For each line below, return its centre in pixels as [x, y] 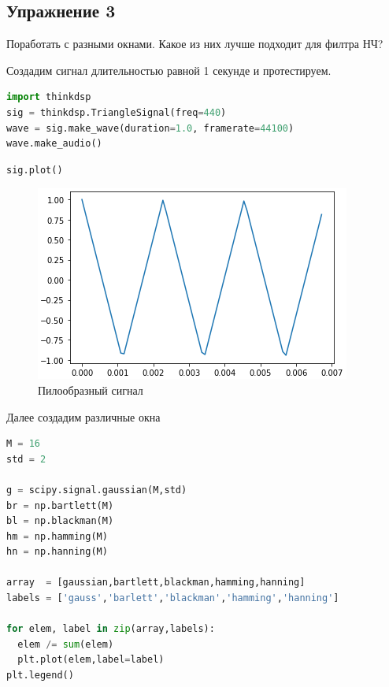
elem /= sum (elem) [66, 644]
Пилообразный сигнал [91, 390]
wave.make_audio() [54, 144]
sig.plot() [35, 170]
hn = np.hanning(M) [57, 552]
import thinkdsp [49, 97]
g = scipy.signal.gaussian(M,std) [97, 490]
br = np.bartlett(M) [60, 505]
